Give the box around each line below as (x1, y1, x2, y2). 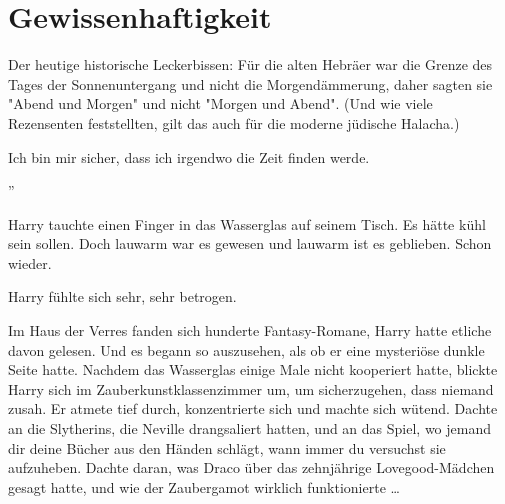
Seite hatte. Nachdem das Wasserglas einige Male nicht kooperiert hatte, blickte (8, 359, 498, 380)
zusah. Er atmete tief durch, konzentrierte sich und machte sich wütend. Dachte (8, 398, 498, 419)
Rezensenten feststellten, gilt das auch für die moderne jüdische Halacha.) (8, 112, 460, 133)
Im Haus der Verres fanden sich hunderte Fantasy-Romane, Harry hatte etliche (8, 320, 492, 341)
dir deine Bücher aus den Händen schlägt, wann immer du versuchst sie (8, 437, 446, 458)
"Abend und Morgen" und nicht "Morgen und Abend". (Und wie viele (8, 93, 433, 114)
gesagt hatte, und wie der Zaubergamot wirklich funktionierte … (8, 476, 400, 497)
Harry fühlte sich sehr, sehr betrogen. (8, 286, 237, 307)
